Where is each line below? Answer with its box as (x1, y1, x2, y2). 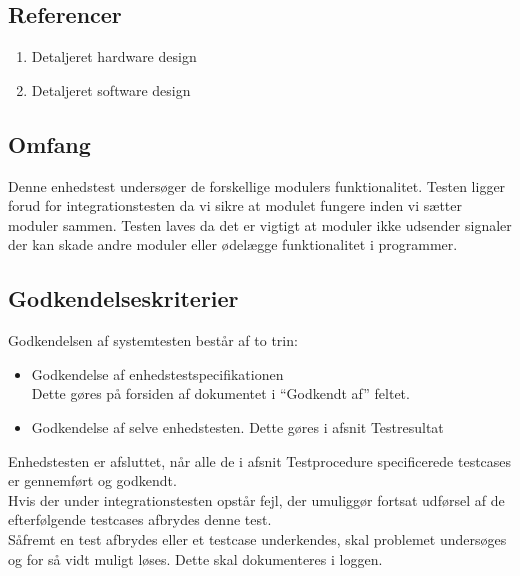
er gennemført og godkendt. (8, 470, 177, 491)
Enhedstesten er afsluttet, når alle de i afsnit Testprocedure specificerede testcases (8, 450, 512, 471)
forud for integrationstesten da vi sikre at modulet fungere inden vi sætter (8, 195, 463, 216)
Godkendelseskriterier (8, 283, 239, 314)
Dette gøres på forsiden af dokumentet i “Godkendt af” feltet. (31, 383, 410, 404)
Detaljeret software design (31, 79, 191, 100)
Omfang (8, 128, 91, 159)
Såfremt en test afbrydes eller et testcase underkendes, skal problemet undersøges (8, 528, 507, 549)
